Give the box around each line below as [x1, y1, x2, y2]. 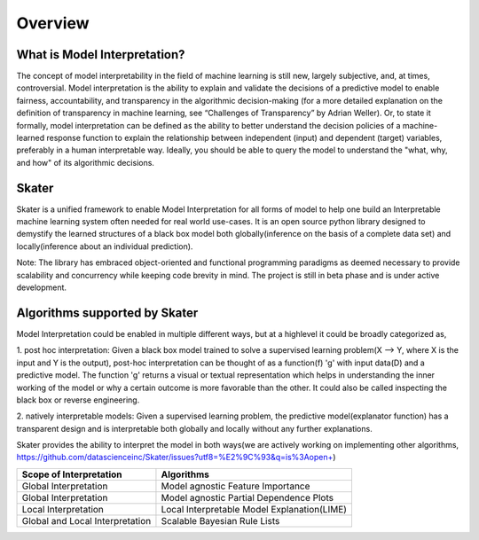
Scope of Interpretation [21, 468, 123, 481]
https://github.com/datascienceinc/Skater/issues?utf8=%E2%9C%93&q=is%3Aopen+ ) [16, 452, 336, 463]
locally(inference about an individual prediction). [16, 240, 193, 252]
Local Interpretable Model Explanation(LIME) [161, 503, 348, 515]
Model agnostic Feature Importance [161, 480, 310, 492]
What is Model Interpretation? [16, 47, 185, 62]
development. [16, 282, 67, 293]
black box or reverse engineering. [16, 395, 140, 405]
